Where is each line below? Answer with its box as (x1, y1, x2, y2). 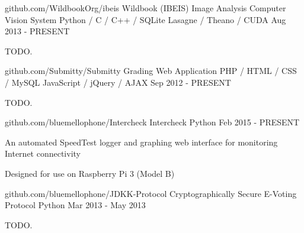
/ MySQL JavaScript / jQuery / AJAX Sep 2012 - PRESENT (5, 76, 231, 88)
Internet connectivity (5, 147, 81, 160)
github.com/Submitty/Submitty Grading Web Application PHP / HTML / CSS (5, 64, 297, 77)
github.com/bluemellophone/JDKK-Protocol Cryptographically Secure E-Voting (5, 187, 297, 199)
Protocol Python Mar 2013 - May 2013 (5, 199, 146, 211)
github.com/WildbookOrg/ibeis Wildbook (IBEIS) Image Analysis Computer (5, 2, 286, 14)
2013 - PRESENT (5, 25, 70, 37)
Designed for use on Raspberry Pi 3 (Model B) (5, 167, 175, 179)
